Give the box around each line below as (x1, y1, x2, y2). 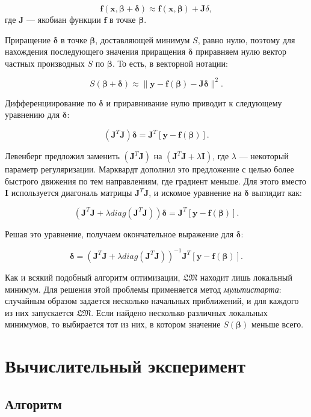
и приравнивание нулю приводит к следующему (106, 96, 282, 109)
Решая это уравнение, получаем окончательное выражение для (5, 227, 234, 240)
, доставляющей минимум (95, 33, 190, 46)
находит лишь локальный (200, 270, 292, 283)
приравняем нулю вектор (196, 45, 287, 58)
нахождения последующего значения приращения (5, 45, 186, 58)
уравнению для (5, 108, 60, 121)
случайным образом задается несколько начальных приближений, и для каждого (5, 294, 299, 307)
